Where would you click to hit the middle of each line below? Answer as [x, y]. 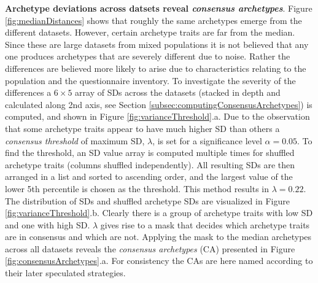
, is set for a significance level [207, 140]
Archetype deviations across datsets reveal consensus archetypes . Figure [159, 8]
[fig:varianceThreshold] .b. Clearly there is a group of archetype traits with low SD [159, 213]
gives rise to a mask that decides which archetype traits [205, 224]
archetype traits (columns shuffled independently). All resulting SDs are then [150, 164]
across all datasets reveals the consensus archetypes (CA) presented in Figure [150, 248]
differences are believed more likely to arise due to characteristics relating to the [156, 68]
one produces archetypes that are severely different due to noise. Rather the [148, 56]
